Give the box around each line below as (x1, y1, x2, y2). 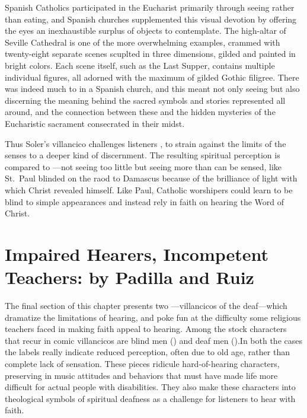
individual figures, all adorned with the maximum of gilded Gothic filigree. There (5, 71, 299, 83)
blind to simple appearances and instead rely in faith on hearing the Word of (5, 195, 284, 208)
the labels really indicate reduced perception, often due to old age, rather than (5, 346, 290, 358)
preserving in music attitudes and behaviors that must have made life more (5, 369, 278, 381)
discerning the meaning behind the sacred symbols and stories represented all (5, 94, 286, 106)
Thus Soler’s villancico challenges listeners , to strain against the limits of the (5, 137, 286, 149)
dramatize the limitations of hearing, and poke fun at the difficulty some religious (5, 311, 301, 323)
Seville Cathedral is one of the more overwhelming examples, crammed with (5, 36, 280, 48)
